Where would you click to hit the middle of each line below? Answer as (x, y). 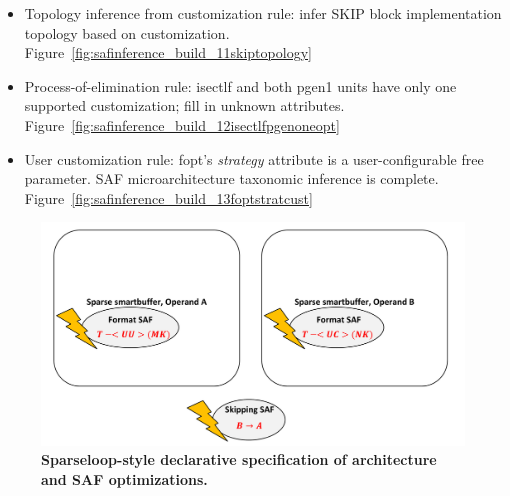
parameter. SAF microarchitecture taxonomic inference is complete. (231, 178)
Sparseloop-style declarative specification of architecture (239, 459)
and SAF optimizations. (124, 478)
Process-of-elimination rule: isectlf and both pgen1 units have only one (240, 85)
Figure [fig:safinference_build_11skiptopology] (168, 52)
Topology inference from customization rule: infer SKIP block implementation (263, 13)
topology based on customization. (127, 32)
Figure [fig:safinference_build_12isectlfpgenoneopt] (182, 124)
